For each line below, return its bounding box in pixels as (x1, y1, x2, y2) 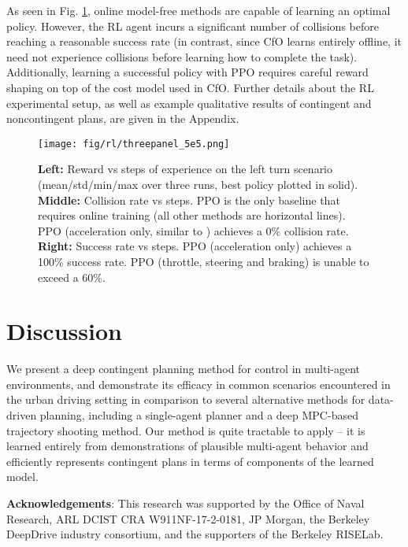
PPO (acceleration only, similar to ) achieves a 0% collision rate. (38, 222, 349, 238)
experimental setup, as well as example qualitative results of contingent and (6, 94, 372, 111)
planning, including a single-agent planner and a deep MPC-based (39, 407, 358, 423)
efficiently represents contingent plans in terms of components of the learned (6, 453, 374, 469)
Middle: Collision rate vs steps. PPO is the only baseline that (38, 191, 340, 208)
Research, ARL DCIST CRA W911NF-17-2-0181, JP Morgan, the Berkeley (6, 510, 370, 527)
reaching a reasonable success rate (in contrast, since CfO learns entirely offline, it (6, 33, 402, 50)
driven (6, 407, 37, 423)
